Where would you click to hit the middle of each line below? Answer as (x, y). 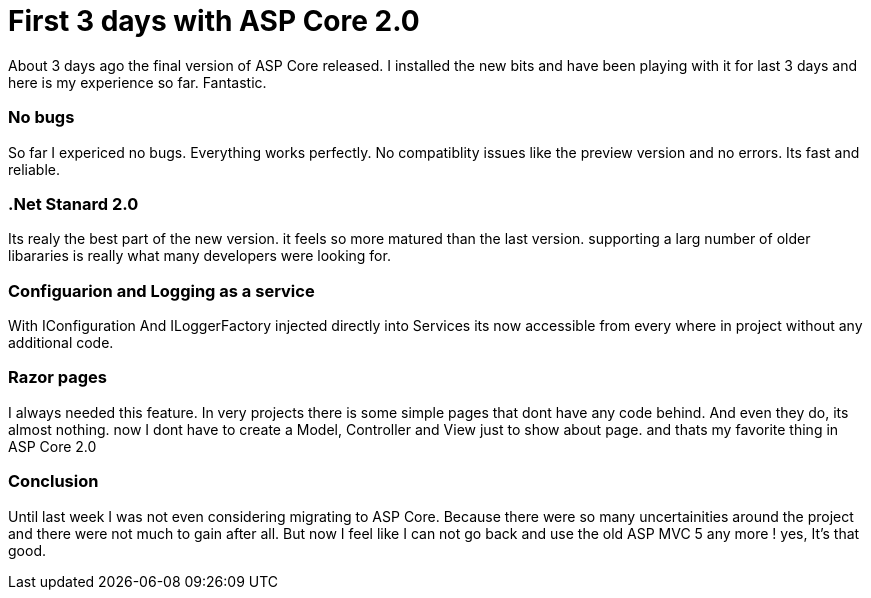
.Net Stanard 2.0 (73, 203)
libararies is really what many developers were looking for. (199, 256)
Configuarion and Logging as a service (161, 290)
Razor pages (57, 377)
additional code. (61, 342)
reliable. (34, 169)
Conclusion (53, 481)
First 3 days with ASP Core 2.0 (214, 21)
